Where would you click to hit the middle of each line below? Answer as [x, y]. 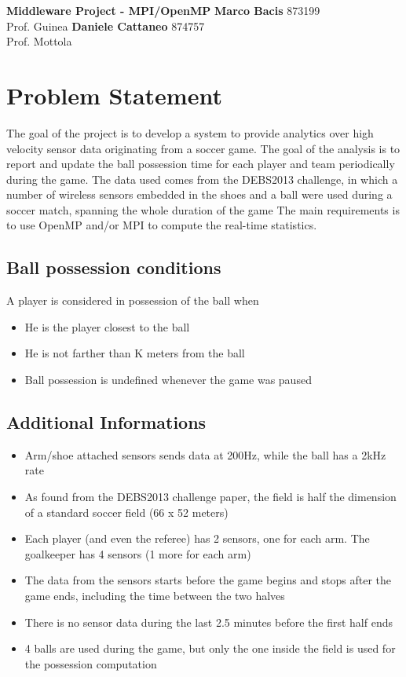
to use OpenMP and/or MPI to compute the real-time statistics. [162, 225]
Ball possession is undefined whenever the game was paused [168, 380]
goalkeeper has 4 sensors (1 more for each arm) [138, 553]
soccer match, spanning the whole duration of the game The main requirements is [203, 209]
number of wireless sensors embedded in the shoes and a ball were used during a [199, 194]
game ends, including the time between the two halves [155, 595]
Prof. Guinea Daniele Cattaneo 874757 [106, 26]
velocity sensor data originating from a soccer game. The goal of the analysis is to [203, 148]
